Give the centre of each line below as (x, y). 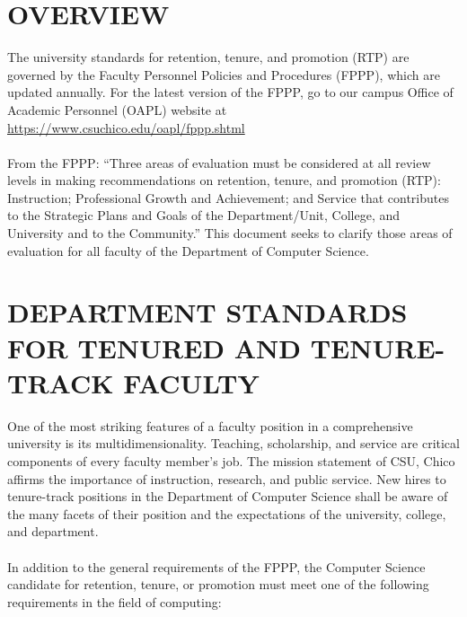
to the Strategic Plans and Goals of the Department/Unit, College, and (204, 215)
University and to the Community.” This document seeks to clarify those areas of (230, 233)
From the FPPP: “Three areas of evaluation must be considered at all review (219, 162)
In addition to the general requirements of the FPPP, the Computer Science (216, 566)
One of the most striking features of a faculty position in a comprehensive (210, 425)
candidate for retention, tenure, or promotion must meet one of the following (218, 584)
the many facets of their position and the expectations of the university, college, (227, 513)
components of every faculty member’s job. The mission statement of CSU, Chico (231, 460)
